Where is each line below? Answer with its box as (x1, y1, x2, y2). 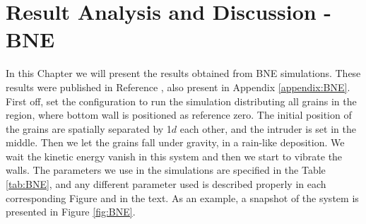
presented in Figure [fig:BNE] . (6, 204, 136, 219)
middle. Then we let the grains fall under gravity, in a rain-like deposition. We (6, 135, 345, 150)
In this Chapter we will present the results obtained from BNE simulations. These (6, 66, 361, 81)
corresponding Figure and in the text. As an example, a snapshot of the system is (6, 190, 359, 205)
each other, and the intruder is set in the (179, 121, 356, 136)
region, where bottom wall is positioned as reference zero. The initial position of (6, 107, 352, 122)
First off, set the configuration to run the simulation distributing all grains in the (6, 93, 357, 108)
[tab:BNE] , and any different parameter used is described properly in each (6, 177, 326, 191)
